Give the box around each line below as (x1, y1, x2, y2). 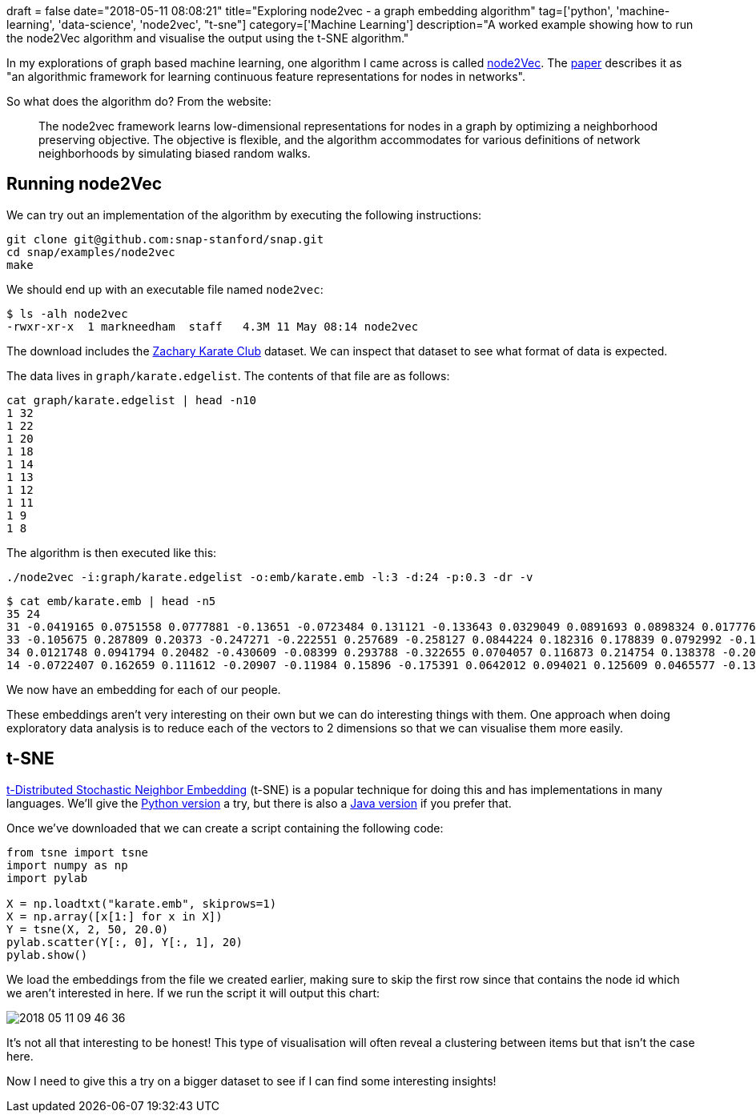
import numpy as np (6, 858, 128, 872)
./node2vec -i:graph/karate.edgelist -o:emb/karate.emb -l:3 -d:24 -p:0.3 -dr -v (6, 570, 533, 584)
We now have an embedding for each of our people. (6, 682, 281, 696)
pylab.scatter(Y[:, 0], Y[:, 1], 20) (6, 935, 243, 949)
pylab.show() (6, 948, 88, 961)
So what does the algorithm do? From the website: (6, 94, 271, 108)
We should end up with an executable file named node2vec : (6, 282, 324, 296)
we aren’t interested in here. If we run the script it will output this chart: (6, 985, 380, 1000)
